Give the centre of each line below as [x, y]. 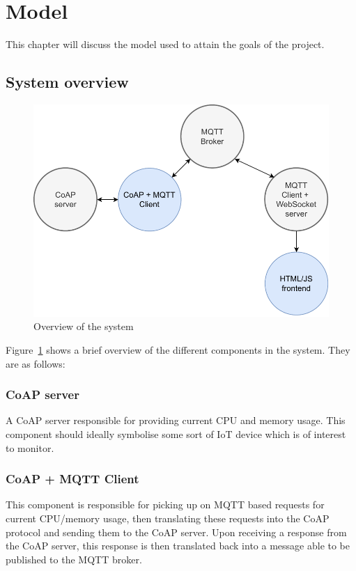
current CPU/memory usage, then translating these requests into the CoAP [168, 518]
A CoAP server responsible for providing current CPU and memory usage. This [176, 420]
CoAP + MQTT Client [72, 479]
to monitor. [30, 447]
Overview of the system [84, 326]
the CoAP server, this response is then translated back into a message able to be [178, 546]
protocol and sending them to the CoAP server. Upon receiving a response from [176, 532]
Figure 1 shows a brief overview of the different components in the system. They [178, 350]
